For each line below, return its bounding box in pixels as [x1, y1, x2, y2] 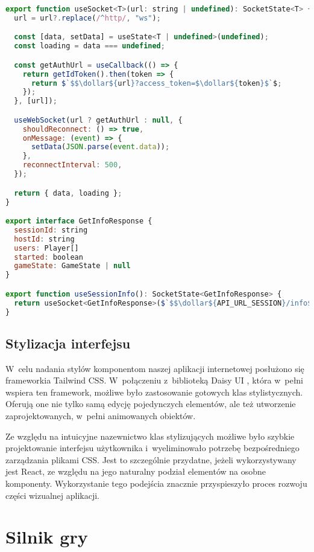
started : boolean [14, 252, 83, 262]
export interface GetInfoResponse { [5, 217, 152, 226]
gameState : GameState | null [14, 262, 131, 271]
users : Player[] [14, 243, 79, 252]
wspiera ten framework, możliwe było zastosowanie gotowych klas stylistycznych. [5, 385, 303, 398]
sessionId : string [14, 225, 88, 234]
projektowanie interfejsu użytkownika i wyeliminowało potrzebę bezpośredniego [5, 441, 300, 454]
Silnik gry [5, 524, 88, 549]
